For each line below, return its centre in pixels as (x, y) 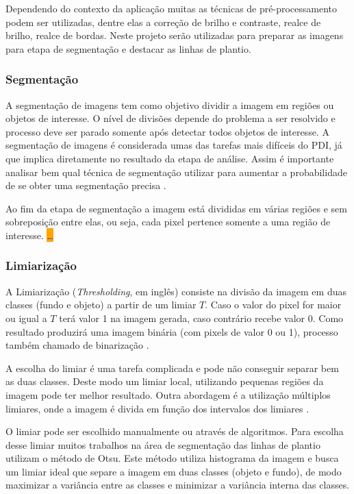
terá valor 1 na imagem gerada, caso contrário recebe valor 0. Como (201, 318)
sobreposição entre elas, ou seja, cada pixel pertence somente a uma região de (168, 222)
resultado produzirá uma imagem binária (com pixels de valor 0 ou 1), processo (172, 331)
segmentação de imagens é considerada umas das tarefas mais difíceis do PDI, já (174, 145)
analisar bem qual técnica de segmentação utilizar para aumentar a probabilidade (176, 172)
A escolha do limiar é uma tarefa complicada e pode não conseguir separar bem (172, 368)
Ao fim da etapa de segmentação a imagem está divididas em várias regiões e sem (176, 208)
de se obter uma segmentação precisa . (86, 185)
